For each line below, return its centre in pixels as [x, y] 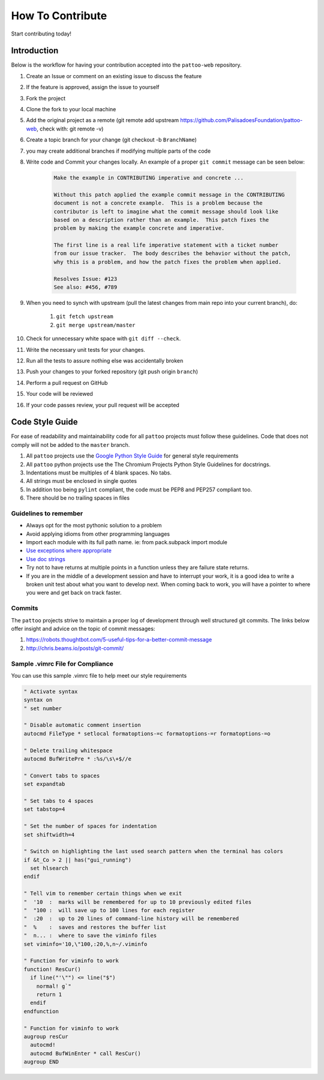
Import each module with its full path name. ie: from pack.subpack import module [127, 542]
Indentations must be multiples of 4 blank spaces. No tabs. [99, 473]
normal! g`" [54, 986]
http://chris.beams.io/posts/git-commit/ [75, 648]
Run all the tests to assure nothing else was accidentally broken [105, 360]
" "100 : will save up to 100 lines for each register [109, 910]
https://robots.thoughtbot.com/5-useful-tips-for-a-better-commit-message [119, 640]
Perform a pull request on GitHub [67, 382]
